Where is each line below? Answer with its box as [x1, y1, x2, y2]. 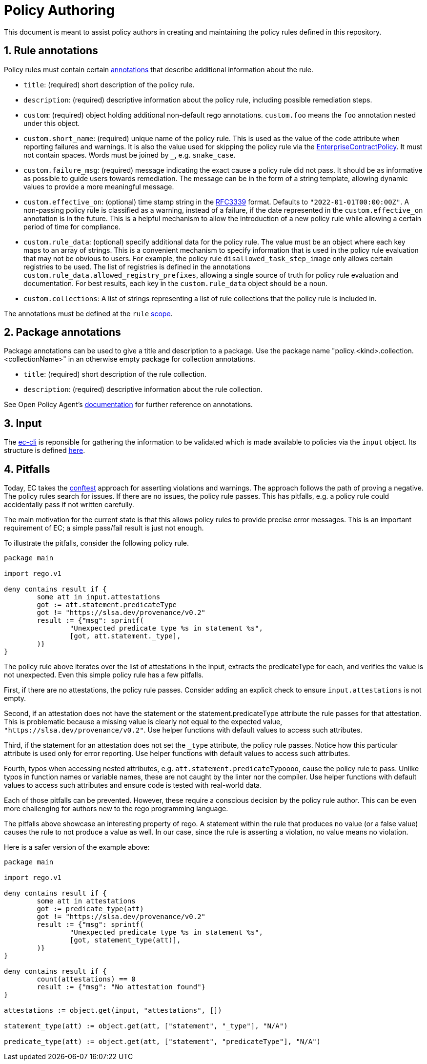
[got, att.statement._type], [69, 632, 181, 640]
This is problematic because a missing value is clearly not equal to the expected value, [4, 717, 283, 726]
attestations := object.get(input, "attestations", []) [4, 1006, 222, 1015]
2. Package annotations [4, 326, 121, 339]
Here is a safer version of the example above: [4, 843, 150, 852]
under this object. [23, 119, 80, 127]
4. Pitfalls [4, 463, 50, 475]
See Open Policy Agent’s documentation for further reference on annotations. [4, 400, 253, 409]
